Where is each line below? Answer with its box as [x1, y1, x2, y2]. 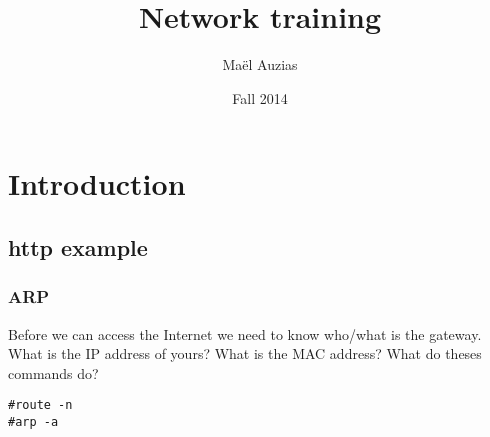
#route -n [8, 398, 73, 413]
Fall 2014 [232, 87, 288, 108]
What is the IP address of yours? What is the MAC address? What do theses [8, 343, 482, 364]
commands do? [8, 362, 99, 383]
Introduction [8, 163, 186, 204]
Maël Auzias [222, 54, 298, 75]
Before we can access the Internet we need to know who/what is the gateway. [8, 323, 482, 344]
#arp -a [8, 414, 59, 429]
